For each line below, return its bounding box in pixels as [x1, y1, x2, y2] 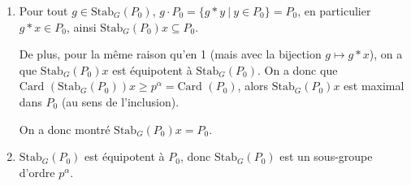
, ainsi [66, 18, 97, 35]
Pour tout [19, 2, 68, 19]
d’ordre [19, 163, 55, 180]
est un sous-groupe [279, 148, 373, 165]
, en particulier [297, 2, 371, 19]
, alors [237, 77, 269, 94]
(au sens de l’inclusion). [61, 93, 180, 110]
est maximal [344, 77, 405, 94]
